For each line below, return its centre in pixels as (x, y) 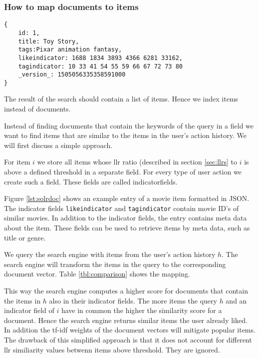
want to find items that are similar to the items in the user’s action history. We (125, 135)
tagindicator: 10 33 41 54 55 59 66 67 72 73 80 (100, 66)
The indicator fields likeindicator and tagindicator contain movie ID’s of (122, 208)
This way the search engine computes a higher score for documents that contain (126, 291)
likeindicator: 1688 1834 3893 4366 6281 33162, (100, 58)
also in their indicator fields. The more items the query (133, 300)
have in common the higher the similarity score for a (141, 310)
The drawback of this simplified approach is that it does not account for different (128, 339)
